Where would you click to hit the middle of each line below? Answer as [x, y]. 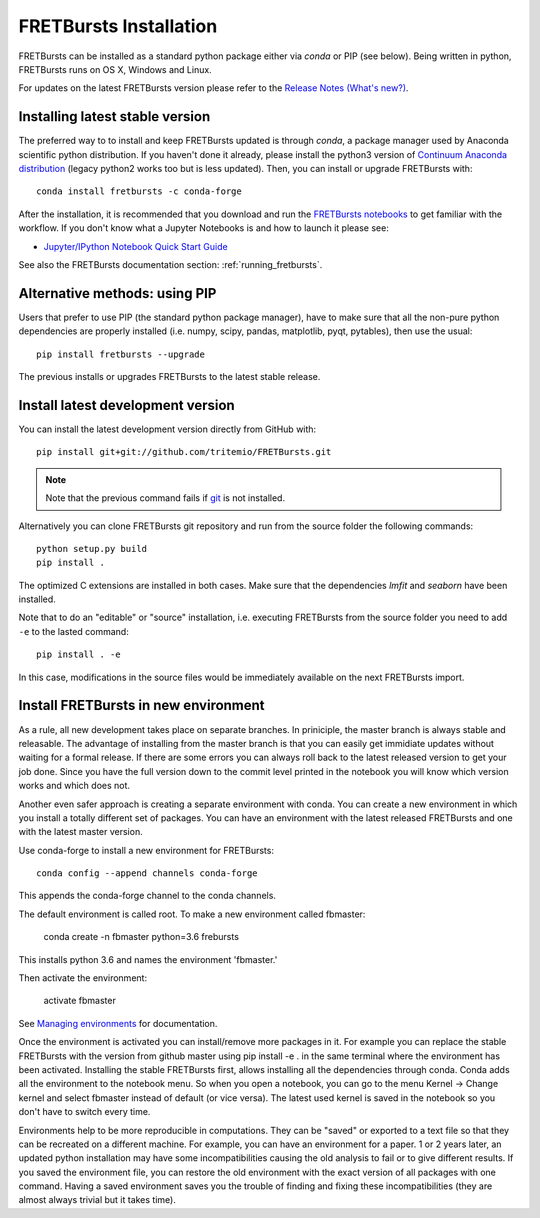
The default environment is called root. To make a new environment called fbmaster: [192, 914]
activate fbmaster [80, 1001]
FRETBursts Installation [118, 26]
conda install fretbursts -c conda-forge [139, 191]
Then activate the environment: [83, 978]
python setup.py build [92, 548]
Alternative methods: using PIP [117, 293]
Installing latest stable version [114, 116]
